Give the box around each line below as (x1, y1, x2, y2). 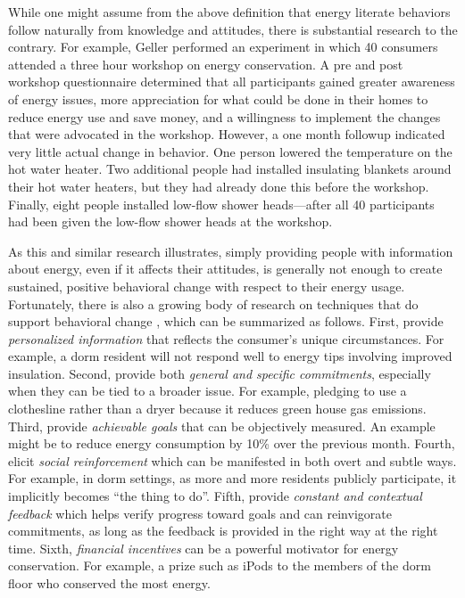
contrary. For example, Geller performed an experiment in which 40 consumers (8, 37, 438, 56)
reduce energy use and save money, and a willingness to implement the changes (8, 107, 441, 126)
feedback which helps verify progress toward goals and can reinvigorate (8, 504, 392, 522)
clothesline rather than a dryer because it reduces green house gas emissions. (8, 399, 427, 418)
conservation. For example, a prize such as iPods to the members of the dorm (8, 556, 431, 575)
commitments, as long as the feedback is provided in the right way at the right (8, 521, 438, 540)
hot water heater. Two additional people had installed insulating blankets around (8, 160, 452, 178)
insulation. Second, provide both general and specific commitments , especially (8, 364, 431, 382)
